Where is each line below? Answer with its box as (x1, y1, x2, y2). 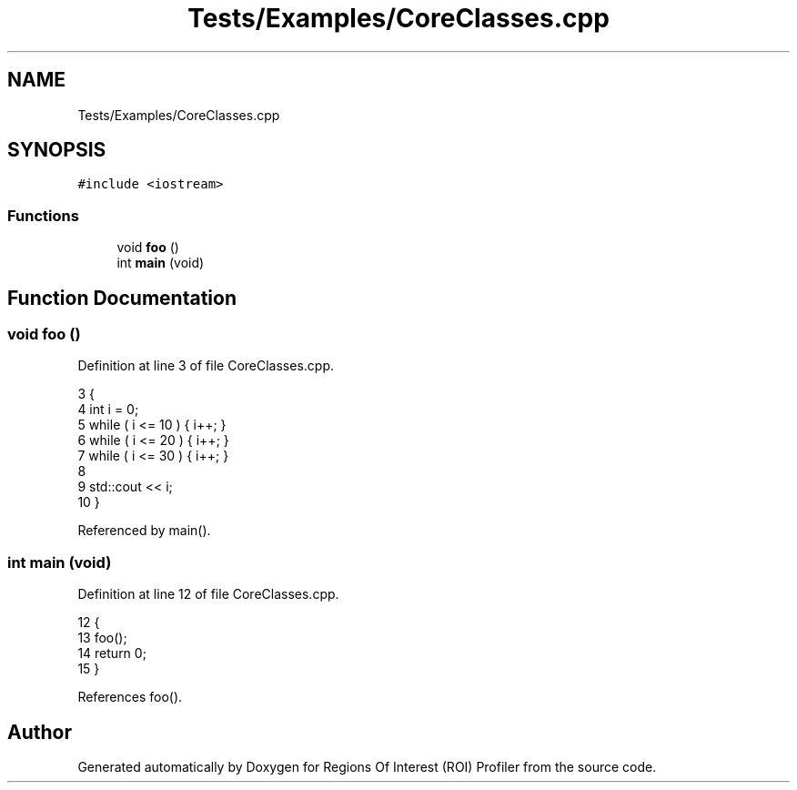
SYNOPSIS (7, 138, 106, 162)
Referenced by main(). (77, 522, 211, 539)
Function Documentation (7, 286, 237, 309)
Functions (7, 206, 79, 225)
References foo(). (77, 689, 183, 705)
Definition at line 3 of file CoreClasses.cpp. (77, 358, 334, 374)
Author (7, 720, 72, 744)
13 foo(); (77, 630, 127, 646)
